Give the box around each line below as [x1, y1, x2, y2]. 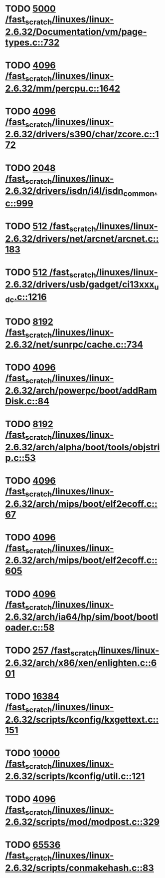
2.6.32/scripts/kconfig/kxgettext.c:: [5, 714, 159, 725]
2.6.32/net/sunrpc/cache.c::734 [5, 339, 144, 351]
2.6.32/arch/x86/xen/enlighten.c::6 [5, 657, 157, 669]
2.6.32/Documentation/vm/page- [5, 26, 147, 38]
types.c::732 [5, 37, 60, 48]
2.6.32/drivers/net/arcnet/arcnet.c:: [5, 233, 159, 244]
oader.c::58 [5, 622, 55, 634]
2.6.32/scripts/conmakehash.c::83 [5, 862, 155, 874]
